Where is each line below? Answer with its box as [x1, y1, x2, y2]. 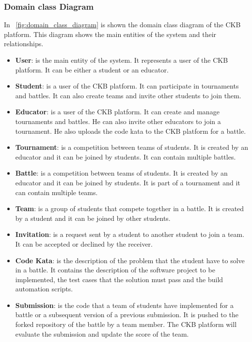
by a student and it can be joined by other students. [15, 213, 171, 223]
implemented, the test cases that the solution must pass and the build [15, 274, 223, 284]
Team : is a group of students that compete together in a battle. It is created [15, 203, 244, 214]
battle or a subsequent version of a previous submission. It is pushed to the [15, 309, 238, 320]
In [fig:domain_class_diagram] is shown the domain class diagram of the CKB [4, 19, 241, 30]
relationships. [4, 38, 44, 49]
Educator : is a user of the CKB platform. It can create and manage [15, 107, 220, 117]
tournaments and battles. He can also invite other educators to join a [15, 116, 221, 126]
